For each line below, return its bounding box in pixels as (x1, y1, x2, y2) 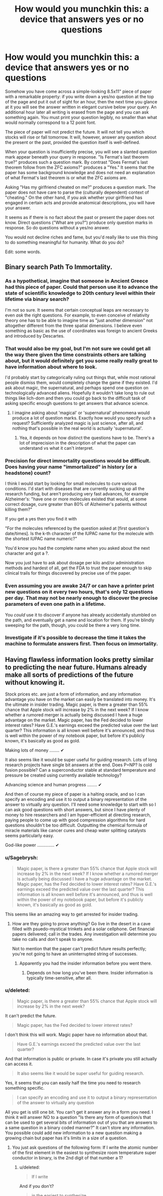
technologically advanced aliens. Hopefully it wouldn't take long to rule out (5, 390, 155, 396)
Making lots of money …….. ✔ (5, 747, 65, 753)
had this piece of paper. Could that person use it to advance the (5, 284, 158, 291)
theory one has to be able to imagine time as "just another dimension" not (5, 317, 153, 323)
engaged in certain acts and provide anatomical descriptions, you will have (5, 199, 155, 205)
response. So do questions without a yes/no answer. (5, 224, 110, 230)
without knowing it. (5, 678, 65, 686)
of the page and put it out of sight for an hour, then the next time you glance (5, 99, 157, 104)
